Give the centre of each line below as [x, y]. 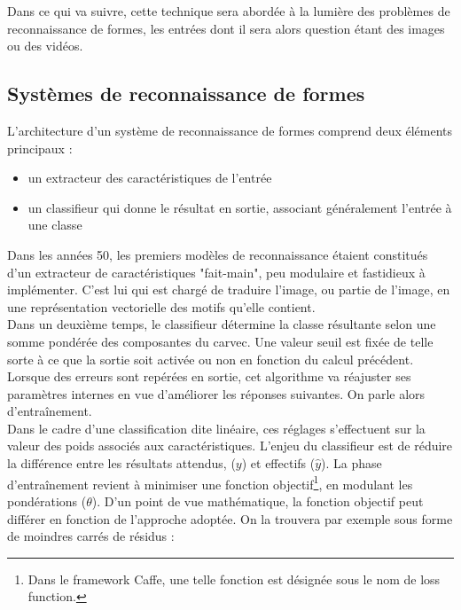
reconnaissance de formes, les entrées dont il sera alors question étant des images [226, 28]
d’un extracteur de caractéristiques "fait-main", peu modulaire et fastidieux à [216, 272]
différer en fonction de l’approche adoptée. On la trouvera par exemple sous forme [230, 518]
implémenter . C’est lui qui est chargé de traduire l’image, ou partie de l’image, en [229, 289]
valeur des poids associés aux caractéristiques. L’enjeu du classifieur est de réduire [230, 446]
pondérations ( [47, 501]
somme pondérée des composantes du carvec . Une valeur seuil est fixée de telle [220, 341]
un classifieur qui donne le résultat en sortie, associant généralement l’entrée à [240, 207]
